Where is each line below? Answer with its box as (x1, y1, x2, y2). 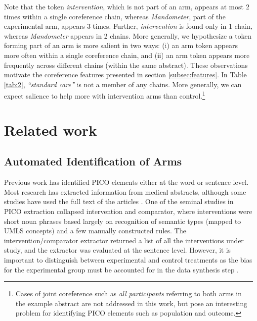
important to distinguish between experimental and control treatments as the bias (4, 254, 253, 265)
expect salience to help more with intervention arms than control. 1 (4, 89, 206, 101)
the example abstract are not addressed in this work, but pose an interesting (15, 298, 248, 308)
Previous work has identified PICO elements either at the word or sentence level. (4, 177, 249, 187)
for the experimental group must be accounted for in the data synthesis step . (4, 264, 239, 274)
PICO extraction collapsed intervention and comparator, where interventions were (4, 206, 252, 216)
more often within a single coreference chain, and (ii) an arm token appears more (4, 50, 250, 60)
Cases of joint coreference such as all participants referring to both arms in (15, 288, 242, 299)
